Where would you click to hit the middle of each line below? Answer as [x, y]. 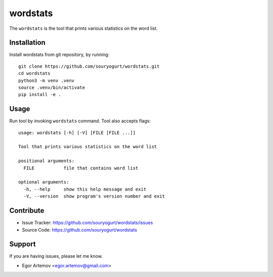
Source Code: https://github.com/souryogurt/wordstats [80, 229]
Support [22, 244]
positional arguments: [47, 161]
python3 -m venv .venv [47, 80]
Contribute [27, 211]
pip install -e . [40, 95]
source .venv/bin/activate [52, 88]
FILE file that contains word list [81, 168]
